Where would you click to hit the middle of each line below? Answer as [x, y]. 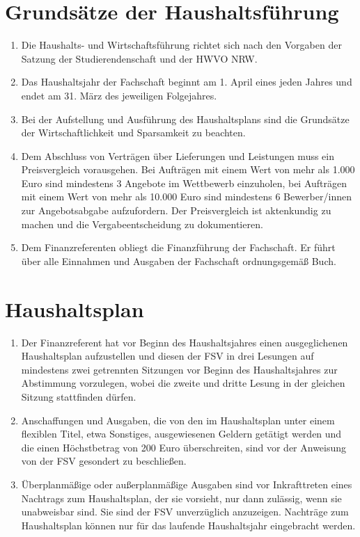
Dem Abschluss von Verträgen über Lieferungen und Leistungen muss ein [178, 155]
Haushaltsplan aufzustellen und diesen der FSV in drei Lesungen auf [167, 356]
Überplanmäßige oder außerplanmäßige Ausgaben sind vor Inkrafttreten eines [187, 484]
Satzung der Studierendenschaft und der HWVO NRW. [139, 58]
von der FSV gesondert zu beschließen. [104, 461]
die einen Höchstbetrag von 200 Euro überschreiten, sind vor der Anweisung [184, 447]
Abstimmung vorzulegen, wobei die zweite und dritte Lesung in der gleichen [183, 383]
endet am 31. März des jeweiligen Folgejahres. [119, 95]
